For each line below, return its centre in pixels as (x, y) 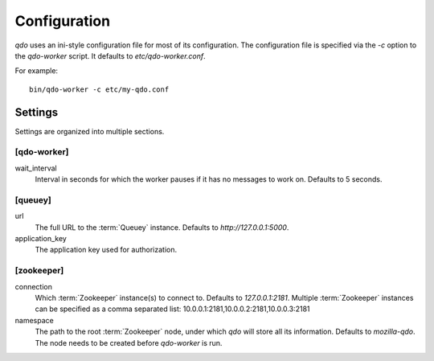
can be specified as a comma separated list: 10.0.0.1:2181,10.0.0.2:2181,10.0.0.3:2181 (172, 309)
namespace (34, 320)
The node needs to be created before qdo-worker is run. (129, 343)
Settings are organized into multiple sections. (90, 131)
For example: (37, 71)
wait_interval (36, 168)
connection (33, 286)
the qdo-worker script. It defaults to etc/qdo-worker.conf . (111, 55)
